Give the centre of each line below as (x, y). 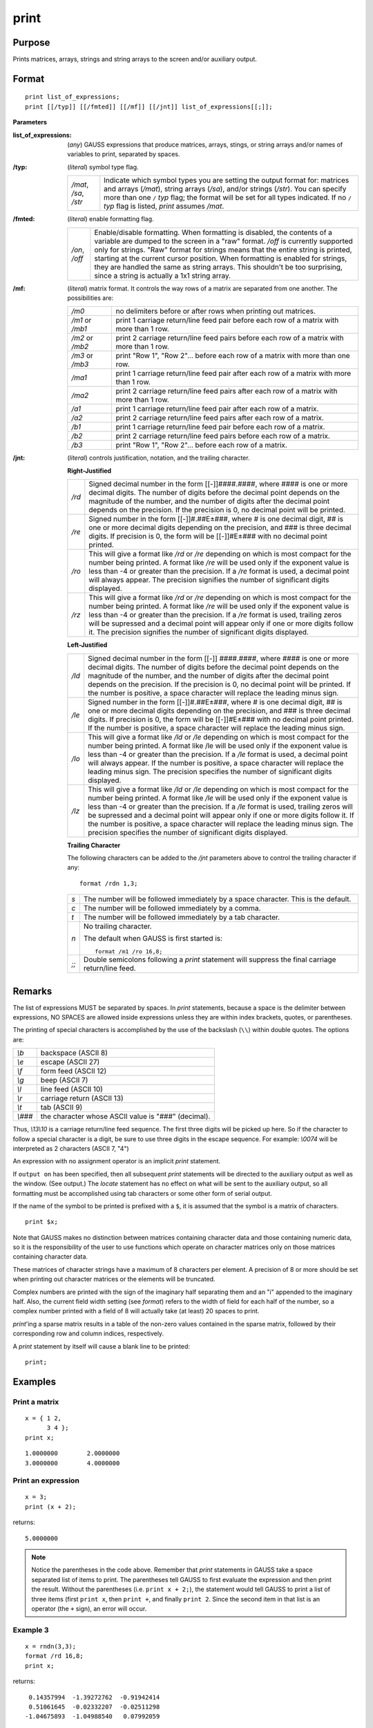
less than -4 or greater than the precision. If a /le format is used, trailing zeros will (220, 807)
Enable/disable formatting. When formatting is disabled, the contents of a (213, 232)
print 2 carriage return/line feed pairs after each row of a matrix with (227, 391)
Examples (35, 1381)
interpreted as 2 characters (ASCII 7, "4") (71, 1148)
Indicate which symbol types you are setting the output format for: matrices (227, 180)
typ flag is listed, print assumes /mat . (164, 206)
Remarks (32, 991)
